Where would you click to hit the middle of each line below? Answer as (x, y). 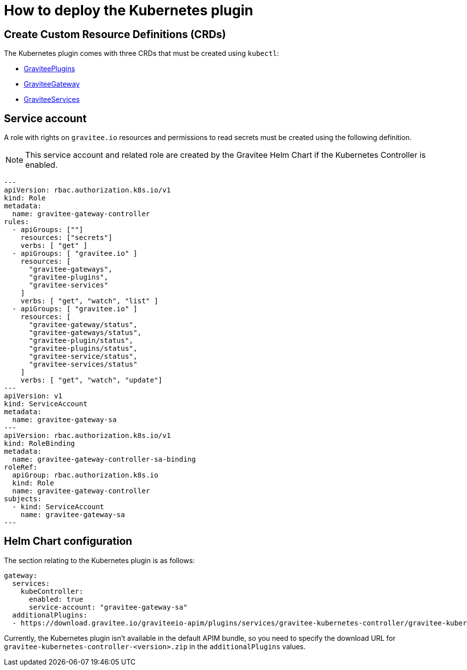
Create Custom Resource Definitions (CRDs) (115, 34)
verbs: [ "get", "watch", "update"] (92, 380)
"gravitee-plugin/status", (81, 341)
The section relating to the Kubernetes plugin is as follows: (99, 560)
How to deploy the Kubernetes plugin (129, 10)
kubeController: (52, 591)
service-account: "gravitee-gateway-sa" (108, 607)
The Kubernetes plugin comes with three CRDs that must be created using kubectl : (141, 53)
